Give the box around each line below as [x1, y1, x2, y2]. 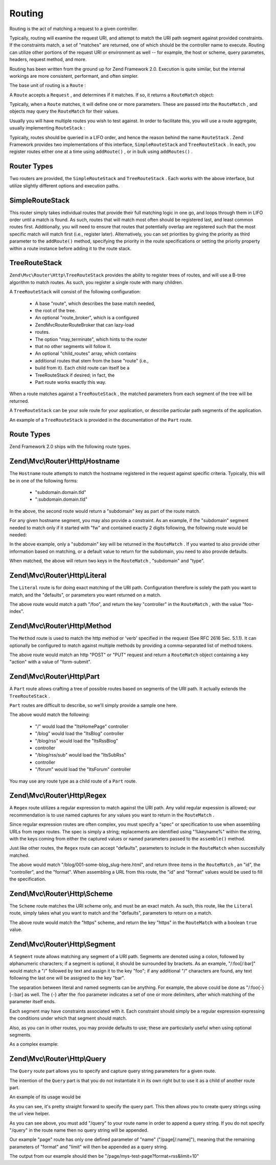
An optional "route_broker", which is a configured [35, 315, 139, 321]
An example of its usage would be [9, 1094, 81, 1100]
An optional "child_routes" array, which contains [35, 351, 136, 357]
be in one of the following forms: [9, 478, 78, 484]
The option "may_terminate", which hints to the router [35, 336, 148, 342]
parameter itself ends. [9, 999, 56, 1005]
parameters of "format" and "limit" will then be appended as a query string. [9, 1144, 168, 1150]
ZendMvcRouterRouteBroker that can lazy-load [35, 321, 134, 328]
